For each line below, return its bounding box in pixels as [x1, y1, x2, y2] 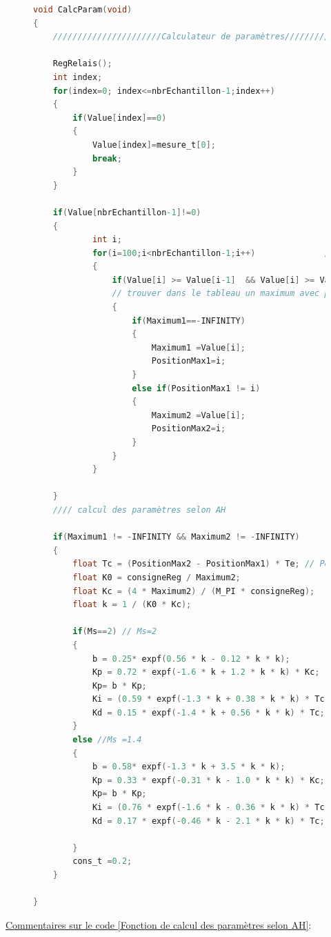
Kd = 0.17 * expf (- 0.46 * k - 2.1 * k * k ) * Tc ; [92, 816, 325, 826]
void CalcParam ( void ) [33, 5, 132, 14]
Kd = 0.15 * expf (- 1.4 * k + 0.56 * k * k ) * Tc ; [92, 707, 325, 718]
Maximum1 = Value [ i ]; [151, 342, 245, 353]
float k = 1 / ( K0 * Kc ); [72, 600, 192, 610]
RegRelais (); [52, 59, 112, 69]
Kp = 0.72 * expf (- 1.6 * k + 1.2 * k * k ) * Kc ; [92, 667, 320, 678]
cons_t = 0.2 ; [72, 856, 132, 867]
